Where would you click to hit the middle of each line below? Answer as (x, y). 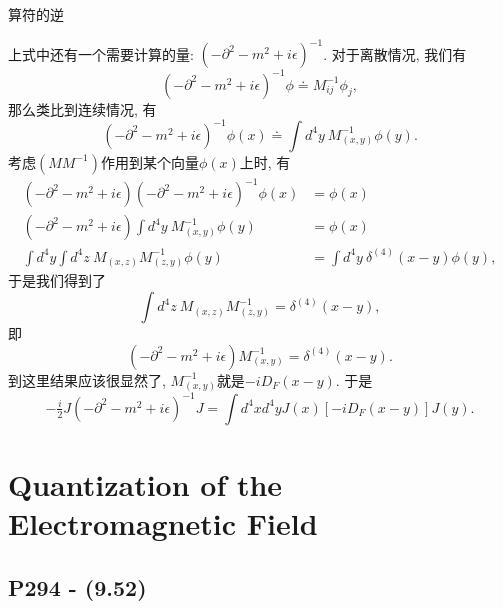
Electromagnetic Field (163, 523)
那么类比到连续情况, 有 (82, 108)
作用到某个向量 (149, 161)
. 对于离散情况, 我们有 (395, 53)
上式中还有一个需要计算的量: (101, 53)
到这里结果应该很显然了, (87, 379)
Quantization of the (145, 484)
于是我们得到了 (57, 280)
